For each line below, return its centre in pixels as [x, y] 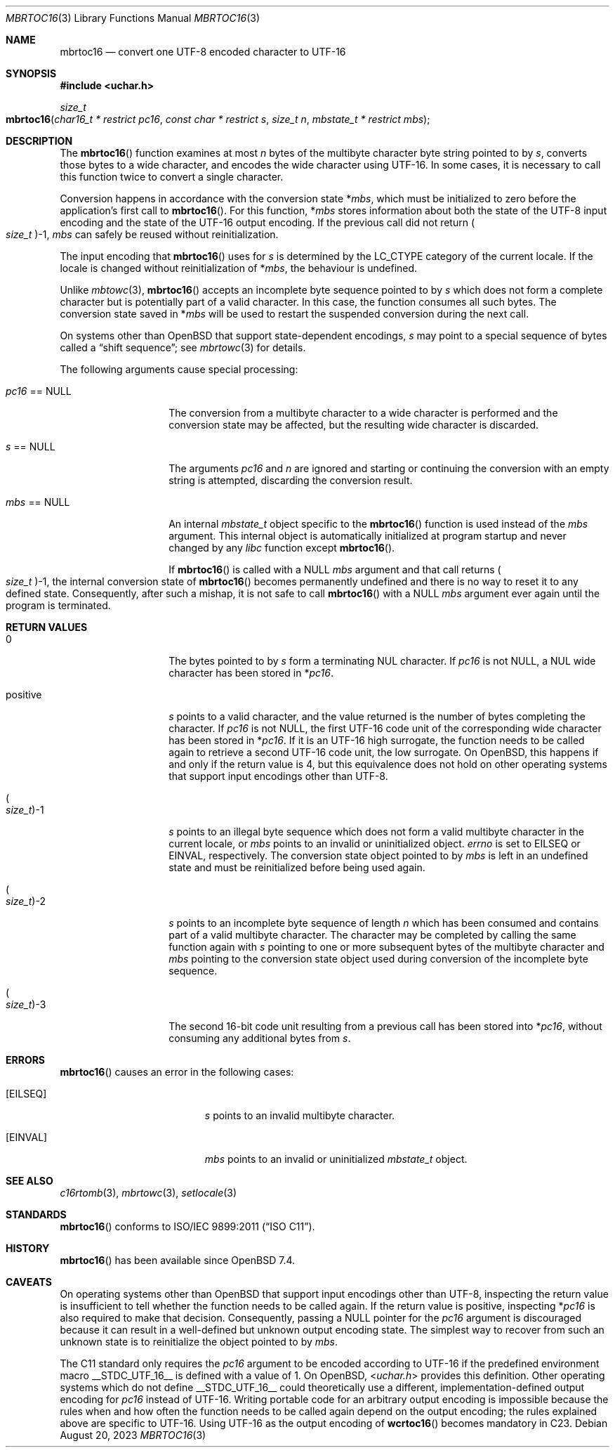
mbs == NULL [38, 502]
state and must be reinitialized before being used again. [297, 867]
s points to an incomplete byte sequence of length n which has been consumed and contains [384, 923]
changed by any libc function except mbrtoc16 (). [282, 548]
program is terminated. [58, 605]
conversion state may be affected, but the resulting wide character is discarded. [354, 425]
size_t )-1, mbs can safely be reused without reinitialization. [142, 234]
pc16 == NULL [39, 391]
